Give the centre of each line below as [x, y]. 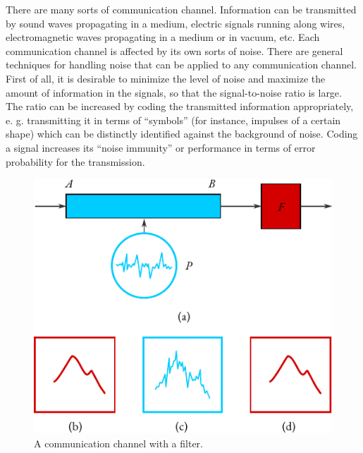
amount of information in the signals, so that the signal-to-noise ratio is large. [174, 92]
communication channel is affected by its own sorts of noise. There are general [174, 50]
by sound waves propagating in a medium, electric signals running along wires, [176, 23]
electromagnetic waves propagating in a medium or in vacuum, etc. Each [163, 37]
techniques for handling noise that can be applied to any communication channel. [181, 65]
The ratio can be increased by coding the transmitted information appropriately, [180, 106]
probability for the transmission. [75, 161]
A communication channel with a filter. [118, 443]
